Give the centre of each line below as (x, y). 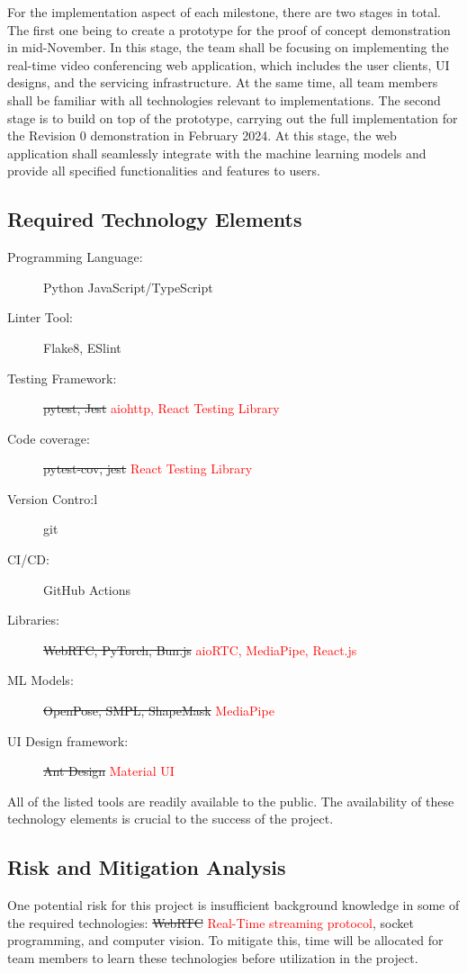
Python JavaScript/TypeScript (128, 287)
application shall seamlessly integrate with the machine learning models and (217, 153)
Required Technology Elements (155, 219)
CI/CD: (28, 559)
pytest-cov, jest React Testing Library (148, 468)
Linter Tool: (40, 317)
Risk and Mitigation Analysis (147, 867)
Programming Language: (75, 257)
